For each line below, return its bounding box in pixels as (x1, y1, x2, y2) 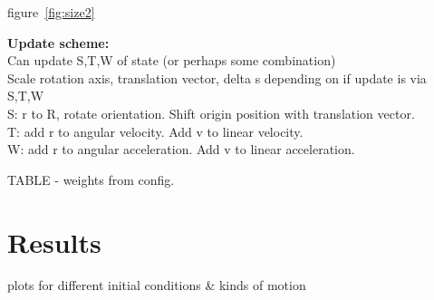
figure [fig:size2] (7, 3, 95, 21)
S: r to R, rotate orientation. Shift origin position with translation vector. (7, 103, 415, 122)
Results (7, 223, 101, 260)
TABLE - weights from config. (7, 169, 175, 189)
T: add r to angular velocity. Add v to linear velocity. (7, 121, 304, 140)
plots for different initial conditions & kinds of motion (7, 276, 306, 295)
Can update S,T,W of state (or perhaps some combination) (7, 51, 336, 70)
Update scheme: (7, 33, 110, 52)
